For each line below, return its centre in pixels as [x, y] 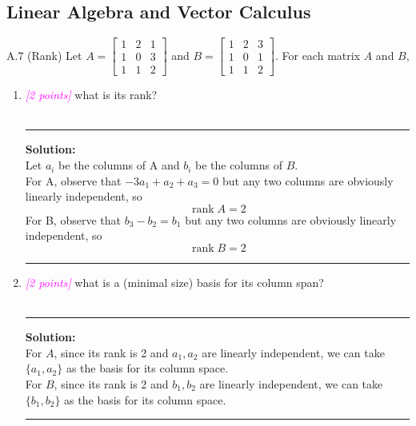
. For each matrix [318, 55]
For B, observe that [73, 219]
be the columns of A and [119, 165]
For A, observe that [73, 180]
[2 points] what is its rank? [91, 95]
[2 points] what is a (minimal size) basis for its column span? [174, 283]
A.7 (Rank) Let [44, 55]
